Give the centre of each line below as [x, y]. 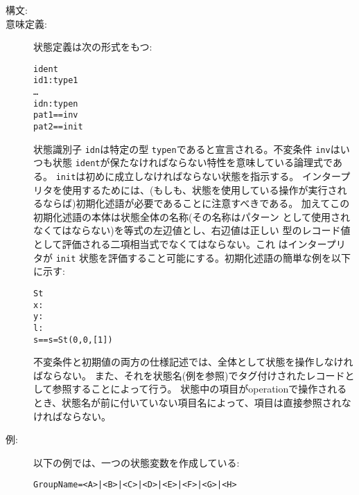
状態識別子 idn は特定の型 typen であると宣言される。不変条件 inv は [187, 148]
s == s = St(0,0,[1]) [73, 340]
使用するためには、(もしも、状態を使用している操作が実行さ [200, 189]
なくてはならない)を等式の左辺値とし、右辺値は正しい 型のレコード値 [192, 230]
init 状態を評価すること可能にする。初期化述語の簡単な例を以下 [203, 257]
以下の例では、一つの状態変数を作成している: [137, 462]
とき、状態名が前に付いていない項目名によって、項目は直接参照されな [192, 402]
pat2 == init [58, 127]
